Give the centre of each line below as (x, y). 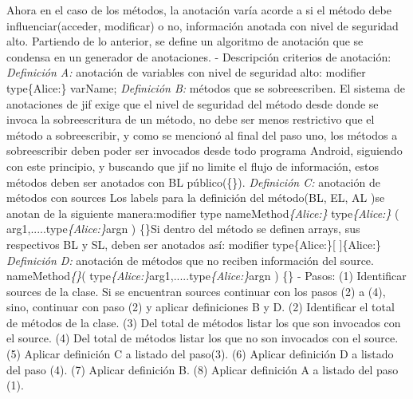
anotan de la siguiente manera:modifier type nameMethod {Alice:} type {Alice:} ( (203, 213)
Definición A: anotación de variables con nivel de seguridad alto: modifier (186, 72)
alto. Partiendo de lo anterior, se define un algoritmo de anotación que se (185, 41)
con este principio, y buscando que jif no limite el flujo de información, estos (193, 166)
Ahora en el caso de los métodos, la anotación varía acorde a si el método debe (199, 10)
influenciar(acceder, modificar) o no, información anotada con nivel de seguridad (203, 25)
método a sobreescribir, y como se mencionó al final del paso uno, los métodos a (202, 134)
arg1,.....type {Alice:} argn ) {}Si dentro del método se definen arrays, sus (183, 229)
